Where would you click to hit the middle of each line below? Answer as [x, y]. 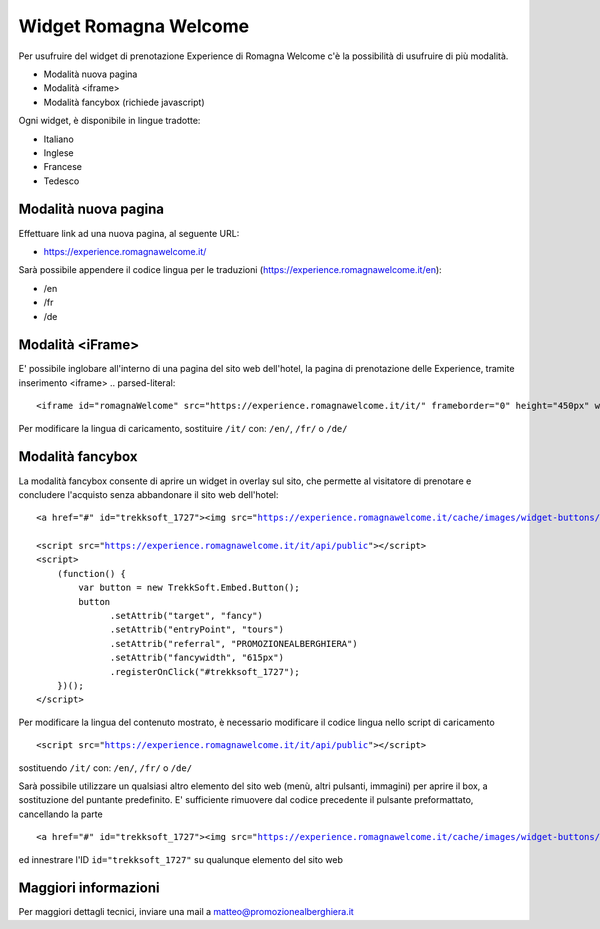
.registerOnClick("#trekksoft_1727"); [205, 671]
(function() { [91, 573]
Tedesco [61, 181]
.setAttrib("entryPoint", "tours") [197, 629]
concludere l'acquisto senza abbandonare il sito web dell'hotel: [148, 494]
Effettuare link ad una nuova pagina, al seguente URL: [129, 233]
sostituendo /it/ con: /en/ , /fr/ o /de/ [105, 767]
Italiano [58, 139]
